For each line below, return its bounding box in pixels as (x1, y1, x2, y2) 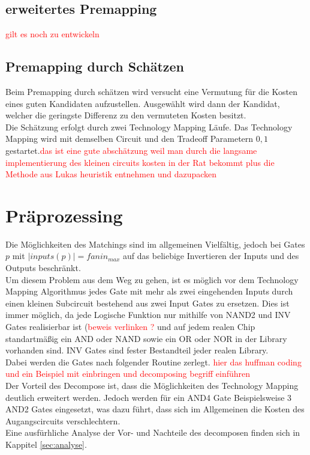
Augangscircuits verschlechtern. (5, 414, 121, 427)
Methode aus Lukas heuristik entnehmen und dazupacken (5, 168, 217, 180)
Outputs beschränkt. (5, 261, 81, 274)
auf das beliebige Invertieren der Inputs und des (123, 249, 299, 262)
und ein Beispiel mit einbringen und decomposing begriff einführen (5, 367, 251, 380)
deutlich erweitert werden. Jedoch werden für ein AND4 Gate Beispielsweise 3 (5, 391, 292, 403)
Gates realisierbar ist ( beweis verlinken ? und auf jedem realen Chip (5, 320, 255, 333)
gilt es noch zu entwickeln (5, 28, 100, 40)
